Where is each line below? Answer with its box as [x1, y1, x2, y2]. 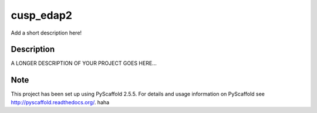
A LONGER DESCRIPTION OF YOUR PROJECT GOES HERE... [11, 60, 157, 67]
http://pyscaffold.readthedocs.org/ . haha [11, 98, 110, 105]
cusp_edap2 [11, 9, 73, 22]
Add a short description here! [11, 29, 82, 36]
